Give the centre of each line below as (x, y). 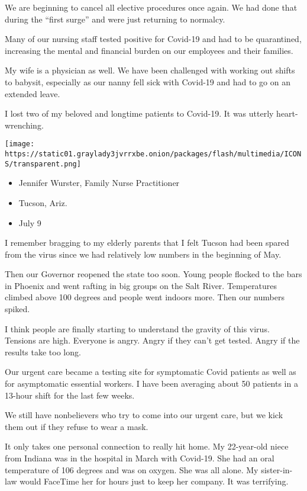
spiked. (17, 309)
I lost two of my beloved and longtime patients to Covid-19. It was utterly (139, 113)
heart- (287, 113)
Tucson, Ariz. (43, 202)
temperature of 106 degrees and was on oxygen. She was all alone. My (132, 469)
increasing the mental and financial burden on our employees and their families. (149, 50)
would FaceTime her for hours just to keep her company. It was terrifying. (154, 481)
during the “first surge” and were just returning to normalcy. (115, 19)
